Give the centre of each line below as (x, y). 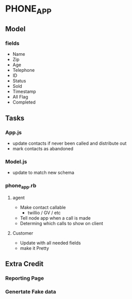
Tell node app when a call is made (55, 218)
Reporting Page (25, 278)
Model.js (16, 162)
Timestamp (24, 91)
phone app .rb (21, 186)
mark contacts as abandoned (43, 149)
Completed (24, 102)
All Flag (20, 97)
